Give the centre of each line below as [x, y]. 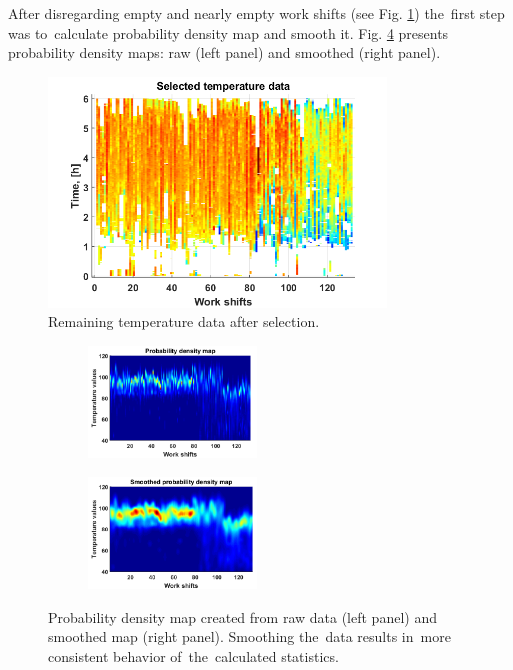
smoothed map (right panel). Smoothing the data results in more [249, 636]
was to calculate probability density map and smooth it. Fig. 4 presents [228, 32]
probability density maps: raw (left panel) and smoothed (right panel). [224, 52]
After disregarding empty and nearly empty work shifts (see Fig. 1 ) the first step [256, 13]
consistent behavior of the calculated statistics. [193, 656]
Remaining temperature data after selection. [184, 321]
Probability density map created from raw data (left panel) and [242, 616]
